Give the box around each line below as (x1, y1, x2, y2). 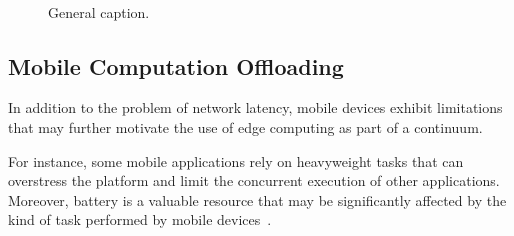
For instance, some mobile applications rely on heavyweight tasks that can (8, 150, 464, 171)
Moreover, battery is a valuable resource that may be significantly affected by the (8, 189, 507, 210)
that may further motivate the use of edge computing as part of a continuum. (8, 116, 483, 137)
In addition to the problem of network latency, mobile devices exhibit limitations (8, 97, 503, 118)
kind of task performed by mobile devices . (8, 209, 272, 230)
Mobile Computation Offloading (8, 50, 344, 81)
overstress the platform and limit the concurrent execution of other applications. (8, 170, 500, 191)
